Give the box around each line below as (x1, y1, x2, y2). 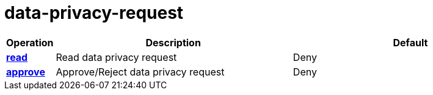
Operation (6, 36, 54, 49)
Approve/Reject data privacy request (56, 65, 225, 78)
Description (145, 36, 201, 49)
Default (393, 36, 428, 49)
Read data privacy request (56, 51, 177, 63)
